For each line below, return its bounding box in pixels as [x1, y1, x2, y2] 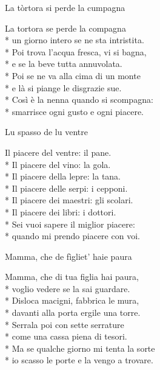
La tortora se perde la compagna [5, 21, 126, 34]
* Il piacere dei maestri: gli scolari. [5, 194, 133, 206]
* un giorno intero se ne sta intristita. [5, 33, 144, 46]
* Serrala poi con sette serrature [5, 318, 124, 330]
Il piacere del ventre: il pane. [5, 145, 112, 158]
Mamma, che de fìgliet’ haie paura [5, 250, 132, 262]
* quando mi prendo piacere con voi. [5, 229, 140, 242]
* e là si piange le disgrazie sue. [5, 81, 122, 94]
